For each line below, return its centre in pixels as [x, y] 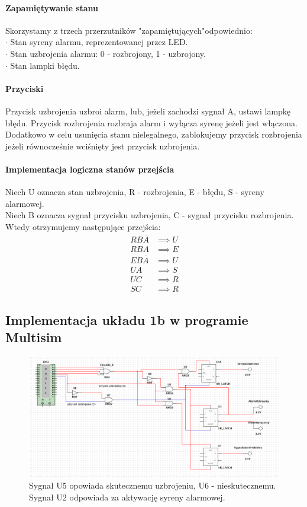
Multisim [34, 337]
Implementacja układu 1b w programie [127, 319]
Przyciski [25, 88]
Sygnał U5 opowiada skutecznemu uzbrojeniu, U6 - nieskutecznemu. [153, 485]
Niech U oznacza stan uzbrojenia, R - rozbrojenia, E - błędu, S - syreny [135, 192]
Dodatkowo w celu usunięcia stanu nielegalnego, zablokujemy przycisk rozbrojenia [154, 134]
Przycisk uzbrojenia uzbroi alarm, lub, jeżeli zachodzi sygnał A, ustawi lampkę [148, 111]
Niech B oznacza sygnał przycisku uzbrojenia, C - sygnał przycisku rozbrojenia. [150, 215]
